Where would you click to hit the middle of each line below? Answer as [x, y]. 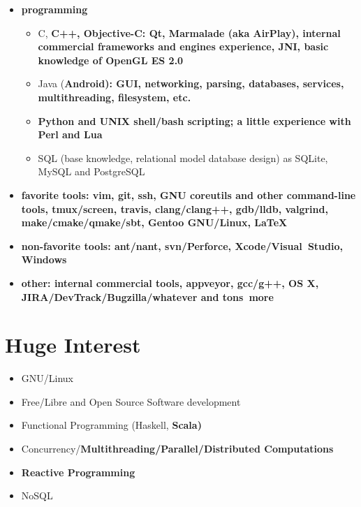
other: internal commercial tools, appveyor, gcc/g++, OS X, [170, 282]
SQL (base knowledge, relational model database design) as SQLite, [183, 157]
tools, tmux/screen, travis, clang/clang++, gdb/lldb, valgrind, [175, 208]
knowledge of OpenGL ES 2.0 [111, 60]
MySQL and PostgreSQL [91, 171]
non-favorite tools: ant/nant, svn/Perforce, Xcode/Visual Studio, [182, 245]
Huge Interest [73, 345]
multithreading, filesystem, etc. [115, 97]
